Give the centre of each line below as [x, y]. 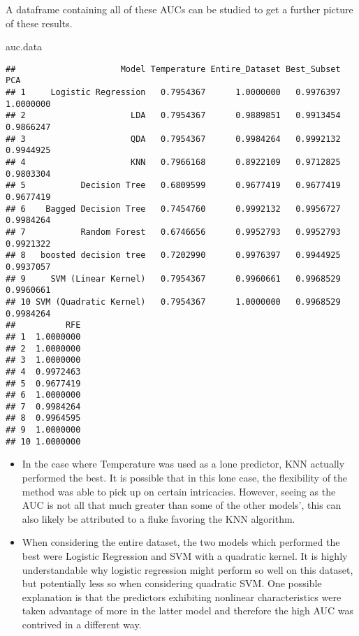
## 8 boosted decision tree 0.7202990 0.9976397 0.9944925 [173, 255]
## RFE [43, 325]
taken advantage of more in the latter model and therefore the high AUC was [188, 610]
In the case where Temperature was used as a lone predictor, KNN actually [183, 464]
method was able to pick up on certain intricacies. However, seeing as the [179, 491]
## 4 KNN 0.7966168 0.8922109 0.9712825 [173, 162]
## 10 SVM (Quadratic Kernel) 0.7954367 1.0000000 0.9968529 [173, 302]
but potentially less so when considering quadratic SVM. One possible [172, 583]
